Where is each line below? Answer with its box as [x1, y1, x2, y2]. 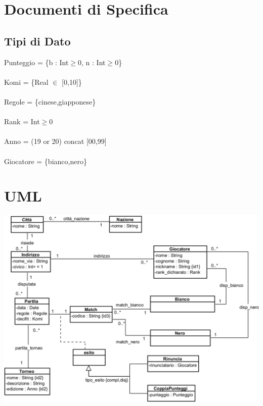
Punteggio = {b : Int [4, 57, 69, 67]
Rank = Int [4, 116, 40, 127]
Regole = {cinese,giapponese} [4, 96, 96, 107]
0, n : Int [78, 57, 106, 67]
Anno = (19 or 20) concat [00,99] [4, 136, 107, 146]
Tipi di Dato [4, 33, 71, 48]
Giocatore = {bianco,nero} [4, 156, 87, 166]
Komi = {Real [4, 76, 49, 87]
